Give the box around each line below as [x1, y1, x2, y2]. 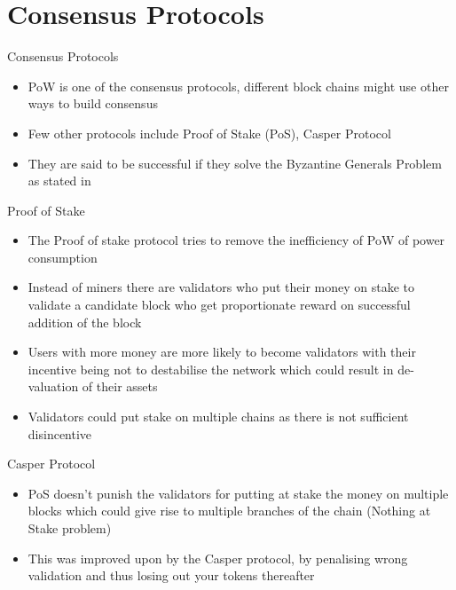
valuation [28, 377, 79, 396]
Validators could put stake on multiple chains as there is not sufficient [28, 407, 409, 426]
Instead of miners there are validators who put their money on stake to [28, 278, 415, 296]
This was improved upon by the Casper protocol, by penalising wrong [28, 548, 408, 567]
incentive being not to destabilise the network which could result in [28, 359, 394, 378]
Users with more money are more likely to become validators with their [28, 342, 416, 361]
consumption [28, 248, 98, 266]
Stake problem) [28, 519, 112, 537]
